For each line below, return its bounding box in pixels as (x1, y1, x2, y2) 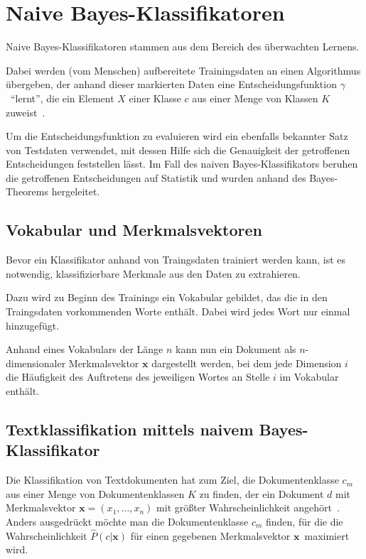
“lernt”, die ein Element (10, 90, 114, 105)
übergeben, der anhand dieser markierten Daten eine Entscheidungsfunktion (6, 77, 337, 92)
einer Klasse (129, 90, 181, 105)
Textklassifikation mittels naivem (6, 418, 254, 440)
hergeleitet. (51, 184, 100, 199)
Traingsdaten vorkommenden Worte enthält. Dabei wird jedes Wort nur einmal (6, 304, 350, 319)
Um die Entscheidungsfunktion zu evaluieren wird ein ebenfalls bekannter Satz (6, 129, 348, 143)
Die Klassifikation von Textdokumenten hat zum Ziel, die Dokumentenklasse (6, 472, 339, 487)
